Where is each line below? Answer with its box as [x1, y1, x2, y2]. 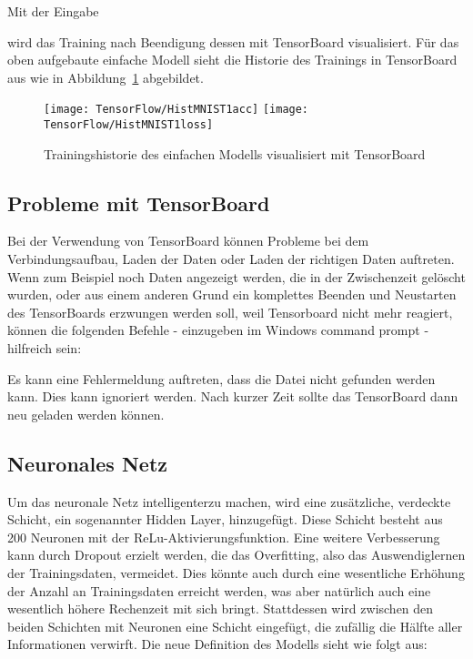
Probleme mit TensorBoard [7, 188, 270, 217]
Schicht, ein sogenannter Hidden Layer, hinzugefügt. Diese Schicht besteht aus [7, 510, 443, 529]
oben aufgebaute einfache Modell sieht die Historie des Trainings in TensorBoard [7, 50, 458, 69]
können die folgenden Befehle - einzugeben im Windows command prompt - [7, 320, 429, 340]
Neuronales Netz [7, 449, 168, 477]
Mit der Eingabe [7, 2, 99, 20]
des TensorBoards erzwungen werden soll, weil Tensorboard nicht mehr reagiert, [7, 302, 453, 321]
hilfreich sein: [7, 339, 82, 358]
